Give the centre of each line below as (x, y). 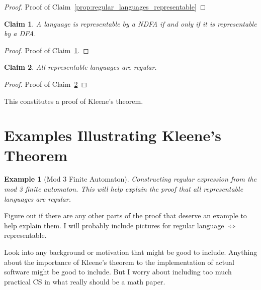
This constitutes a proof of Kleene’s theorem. (74, 101)
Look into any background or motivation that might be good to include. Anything (131, 252)
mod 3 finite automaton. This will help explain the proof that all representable (124, 189)
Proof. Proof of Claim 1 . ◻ (47, 50)
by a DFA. (20, 33)
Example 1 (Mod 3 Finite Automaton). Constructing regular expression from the (130, 179)
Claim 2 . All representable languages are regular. (80, 67)
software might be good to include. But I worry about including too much (118, 272)
